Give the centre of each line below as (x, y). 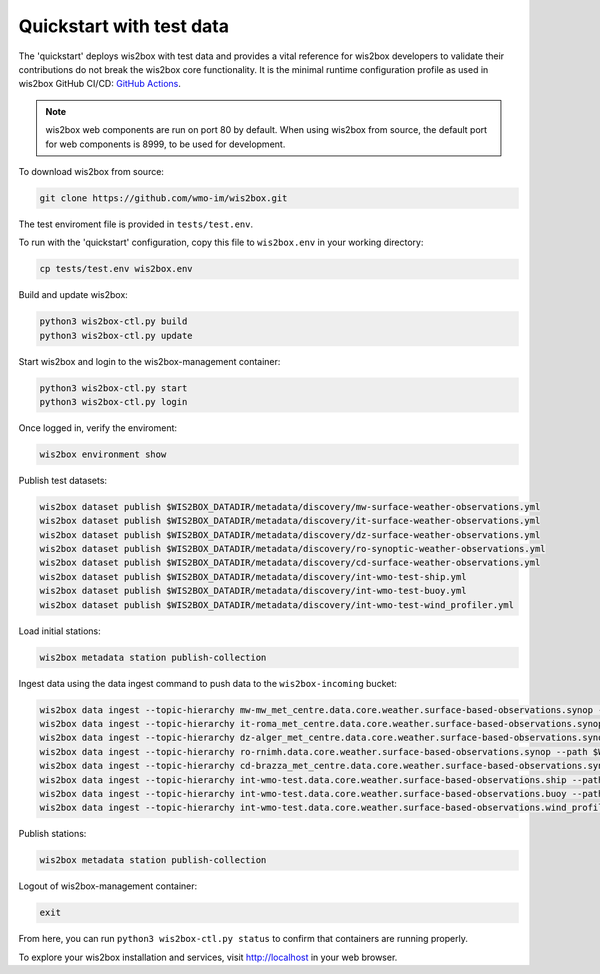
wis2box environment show (103, 454)
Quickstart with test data (124, 26)
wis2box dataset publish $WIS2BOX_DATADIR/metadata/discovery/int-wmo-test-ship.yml (253, 576)
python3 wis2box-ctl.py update (116, 335)
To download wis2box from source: (91, 171)
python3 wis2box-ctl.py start (113, 388)
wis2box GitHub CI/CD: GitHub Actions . (100, 84)
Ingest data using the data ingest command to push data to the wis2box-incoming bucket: (207, 683)
